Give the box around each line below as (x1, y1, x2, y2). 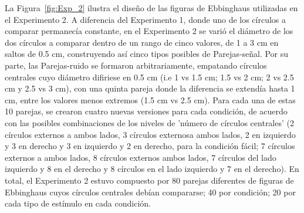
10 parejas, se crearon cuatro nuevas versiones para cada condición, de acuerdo (5, 105, 288, 117)
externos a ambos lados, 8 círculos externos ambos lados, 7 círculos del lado (5, 151, 276, 163)
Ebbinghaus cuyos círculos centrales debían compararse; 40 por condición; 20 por (5, 185, 296, 198)
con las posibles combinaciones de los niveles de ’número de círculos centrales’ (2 (5, 116, 294, 129)
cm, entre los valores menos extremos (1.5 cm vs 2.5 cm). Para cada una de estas (5, 93, 296, 106)
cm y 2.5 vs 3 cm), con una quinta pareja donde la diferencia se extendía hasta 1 (5, 82, 295, 94)
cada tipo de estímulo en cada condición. (5, 197, 151, 209)
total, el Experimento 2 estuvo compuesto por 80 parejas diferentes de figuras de (5, 174, 294, 186)
